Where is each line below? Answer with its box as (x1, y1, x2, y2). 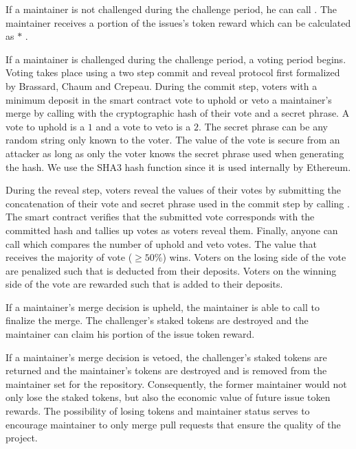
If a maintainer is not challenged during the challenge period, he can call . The (5, 2, 337, 16)
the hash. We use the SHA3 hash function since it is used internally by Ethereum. (5, 159, 351, 174)
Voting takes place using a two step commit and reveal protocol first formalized (5, 65, 340, 80)
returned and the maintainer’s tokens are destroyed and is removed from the (5, 363, 327, 378)
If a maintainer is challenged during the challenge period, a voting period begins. (5, 51, 346, 66)
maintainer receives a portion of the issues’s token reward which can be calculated (5, 15, 351, 30)
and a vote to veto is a (96, 119, 191, 133)
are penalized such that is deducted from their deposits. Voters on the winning (5, 263, 337, 277)
